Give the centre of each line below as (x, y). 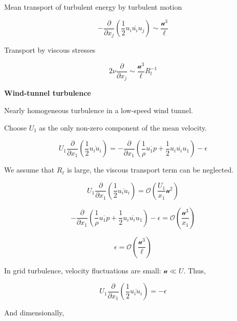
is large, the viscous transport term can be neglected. (150, 170)
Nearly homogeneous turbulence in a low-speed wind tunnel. (99, 110)
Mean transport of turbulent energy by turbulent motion (93, 7)
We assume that (29, 170)
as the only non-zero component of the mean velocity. (123, 127)
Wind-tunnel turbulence (48, 93)
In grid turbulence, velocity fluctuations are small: (83, 270)
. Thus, (195, 270)
